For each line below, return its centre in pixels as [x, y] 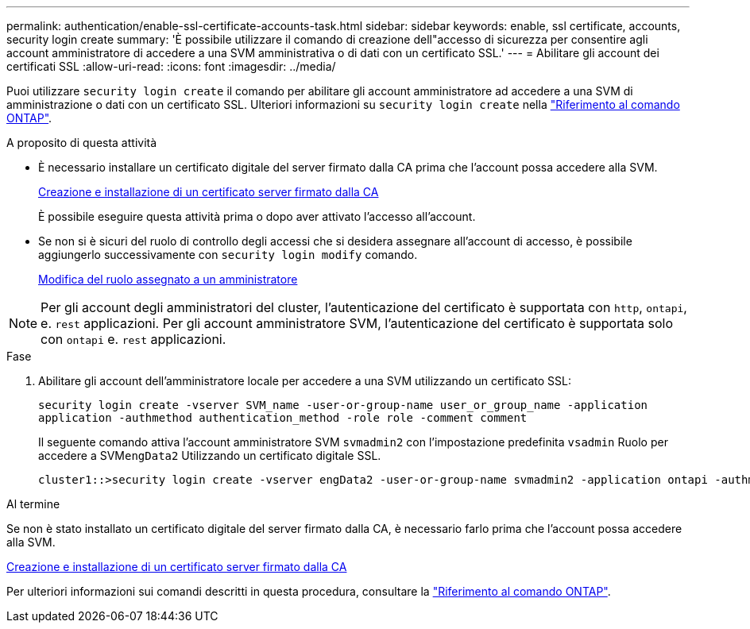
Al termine [33, 504]
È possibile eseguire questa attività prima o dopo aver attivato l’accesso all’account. [257, 216]
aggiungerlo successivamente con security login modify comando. [228, 255]
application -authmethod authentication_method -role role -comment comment [283, 418]
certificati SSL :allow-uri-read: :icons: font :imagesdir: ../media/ [171, 66]
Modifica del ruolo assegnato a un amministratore [168, 279]
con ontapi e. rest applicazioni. [133, 339]
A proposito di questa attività [82, 143]
